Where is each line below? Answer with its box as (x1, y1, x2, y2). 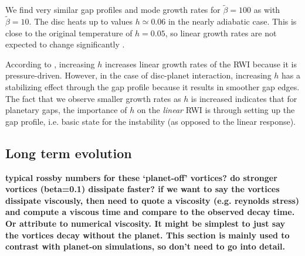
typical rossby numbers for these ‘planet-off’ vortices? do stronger (5, 171, 277, 183)
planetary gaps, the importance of (5, 104, 127, 116)
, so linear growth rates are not (165, 26, 277, 39)
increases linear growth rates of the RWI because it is (105, 57, 297, 70)
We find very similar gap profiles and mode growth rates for (5, 4, 221, 16)
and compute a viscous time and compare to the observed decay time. (5, 206, 295, 218)
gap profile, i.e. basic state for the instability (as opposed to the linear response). (5, 115, 296, 127)
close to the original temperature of (5, 26, 133, 39)
